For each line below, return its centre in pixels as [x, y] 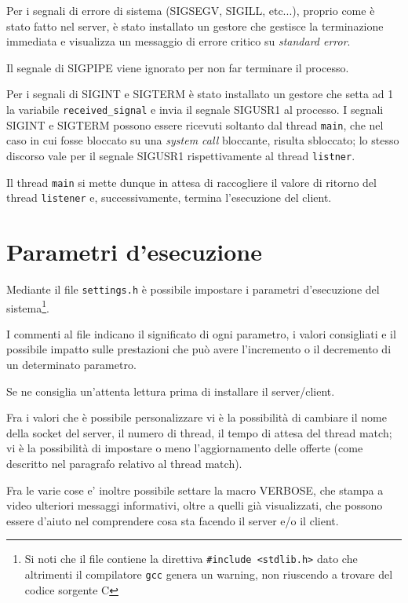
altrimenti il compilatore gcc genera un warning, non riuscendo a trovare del [209, 574]
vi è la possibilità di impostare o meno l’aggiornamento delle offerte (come [185, 448]
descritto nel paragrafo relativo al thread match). [124, 464]
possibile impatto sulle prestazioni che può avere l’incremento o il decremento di [199, 349]
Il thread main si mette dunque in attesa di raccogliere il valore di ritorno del [191, 182]
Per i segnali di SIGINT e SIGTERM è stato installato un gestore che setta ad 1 [200, 94]
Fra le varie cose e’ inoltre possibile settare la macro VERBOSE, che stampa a [195, 490]
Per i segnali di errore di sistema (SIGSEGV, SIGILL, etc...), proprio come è [191, 10]
